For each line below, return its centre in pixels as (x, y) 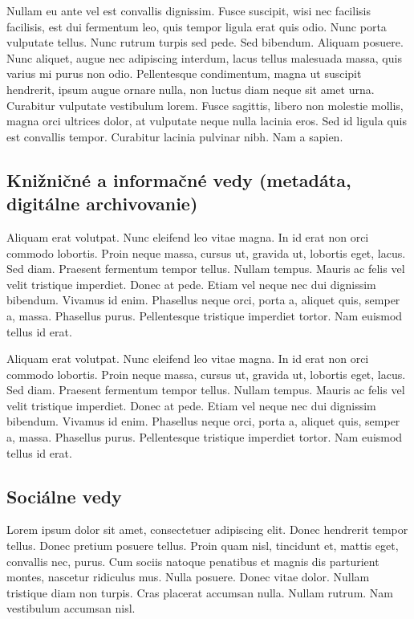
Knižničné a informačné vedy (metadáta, (179, 179)
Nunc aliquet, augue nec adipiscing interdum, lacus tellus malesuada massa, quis (204, 57)
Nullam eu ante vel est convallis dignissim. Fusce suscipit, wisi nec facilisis (189, 10)
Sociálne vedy (64, 496)
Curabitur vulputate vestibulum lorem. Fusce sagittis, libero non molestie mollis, (205, 105)
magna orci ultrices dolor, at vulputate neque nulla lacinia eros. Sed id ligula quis (207, 121)
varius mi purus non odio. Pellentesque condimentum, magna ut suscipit (184, 73)
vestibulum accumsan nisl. (71, 608)
